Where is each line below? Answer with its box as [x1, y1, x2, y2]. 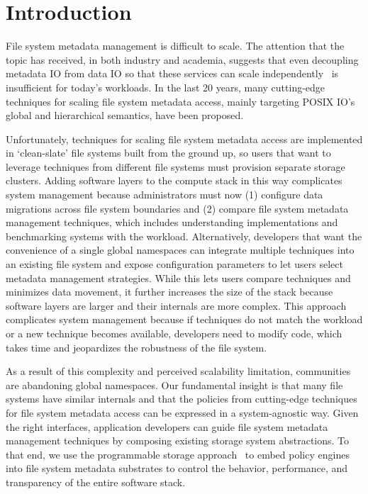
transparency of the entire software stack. [6, 474, 186, 489]
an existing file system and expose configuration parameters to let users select [6, 257, 343, 271]
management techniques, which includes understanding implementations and [6, 215, 338, 230]
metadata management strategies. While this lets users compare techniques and [6, 270, 351, 285]
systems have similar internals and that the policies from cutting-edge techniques [6, 391, 357, 406]
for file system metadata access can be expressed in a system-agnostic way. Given [6, 405, 359, 420]
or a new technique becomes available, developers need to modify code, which [6, 326, 342, 340]
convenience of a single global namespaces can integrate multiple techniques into [6, 242, 355, 257]
